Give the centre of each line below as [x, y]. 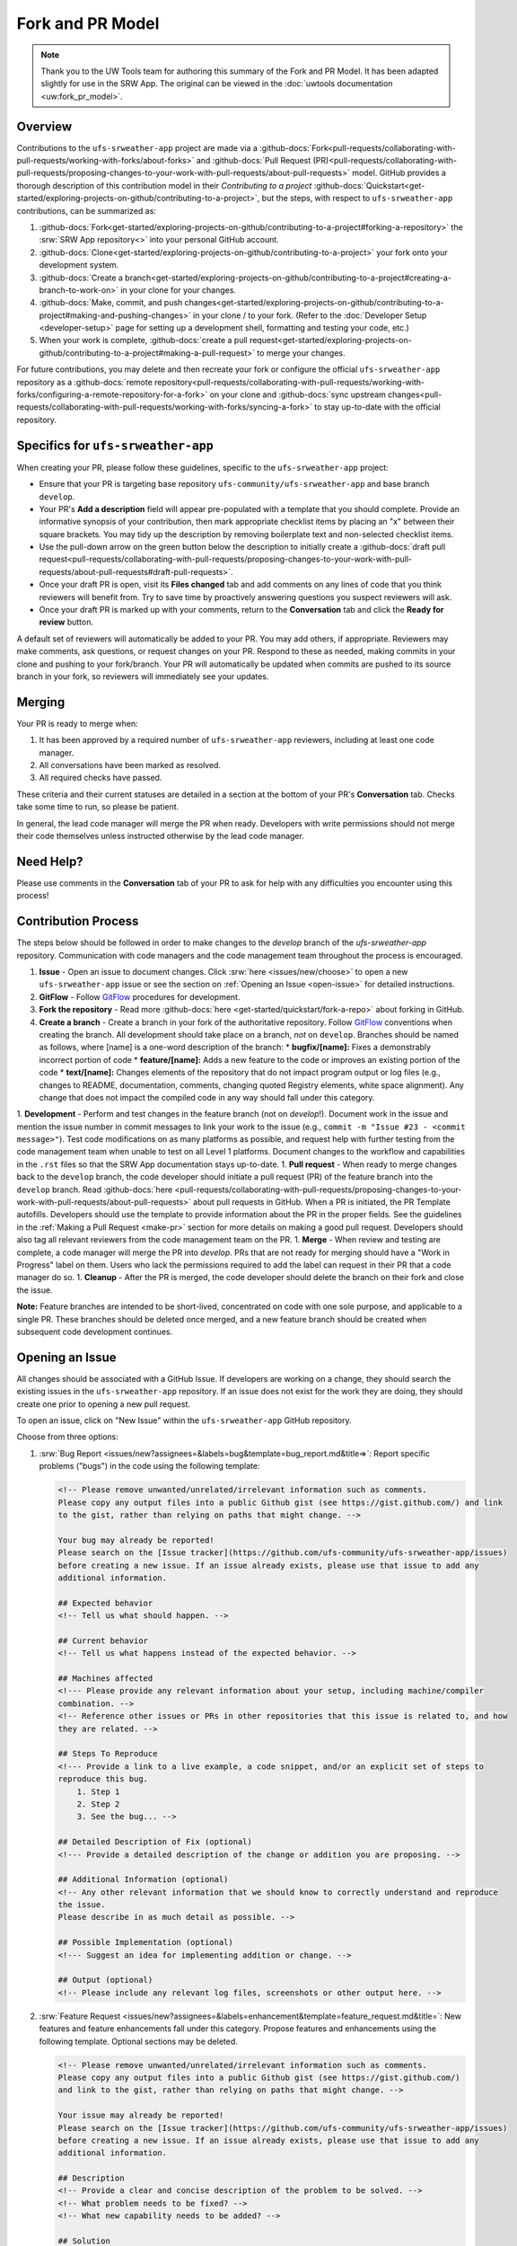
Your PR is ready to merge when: [77, 723]
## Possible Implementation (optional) [145, 1942]
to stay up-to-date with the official [378, 407]
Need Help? [50, 861]
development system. [79, 265]
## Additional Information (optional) [143, 1879]
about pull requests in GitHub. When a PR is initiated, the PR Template [322, 1202]
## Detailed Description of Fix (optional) [155, 1842]
